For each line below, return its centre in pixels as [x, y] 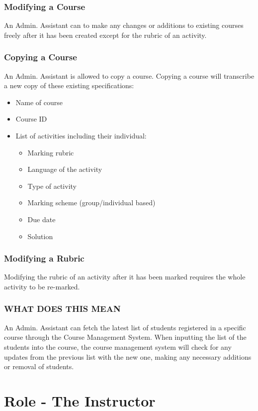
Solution [40, 236]
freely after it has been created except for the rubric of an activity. [105, 35]
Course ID [31, 119]
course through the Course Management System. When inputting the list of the [125, 337]
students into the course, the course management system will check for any [118, 346]
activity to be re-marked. [42, 286]
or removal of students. [39, 366]
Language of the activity [65, 169]
